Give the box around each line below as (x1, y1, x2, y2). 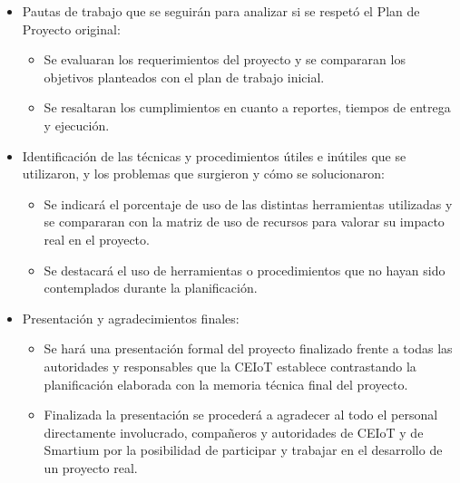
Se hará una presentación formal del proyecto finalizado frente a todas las (44, 339, 453, 358)
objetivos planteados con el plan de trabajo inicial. (44, 67, 325, 86)
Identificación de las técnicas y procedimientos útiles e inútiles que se (22, 146, 406, 165)
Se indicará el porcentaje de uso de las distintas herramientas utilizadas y (44, 194, 453, 213)
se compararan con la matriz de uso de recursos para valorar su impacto (44, 212, 445, 231)
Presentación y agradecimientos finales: (22, 308, 240, 327)
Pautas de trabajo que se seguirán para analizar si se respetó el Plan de (22, 2, 420, 20)
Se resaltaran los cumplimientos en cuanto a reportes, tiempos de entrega (44, 98, 451, 117)
